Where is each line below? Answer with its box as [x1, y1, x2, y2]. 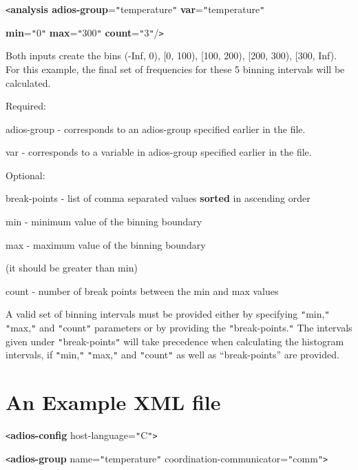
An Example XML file [6, 388, 221, 416]
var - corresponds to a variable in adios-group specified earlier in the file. [6, 145, 312, 159]
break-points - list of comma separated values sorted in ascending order [6, 191, 310, 205]
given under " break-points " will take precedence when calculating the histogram [6, 334, 344, 348]
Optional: [6, 167, 45, 182]
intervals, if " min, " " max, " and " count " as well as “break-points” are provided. [6, 347, 339, 362]
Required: [6, 99, 46, 113]
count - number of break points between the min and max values [6, 283, 279, 298]
